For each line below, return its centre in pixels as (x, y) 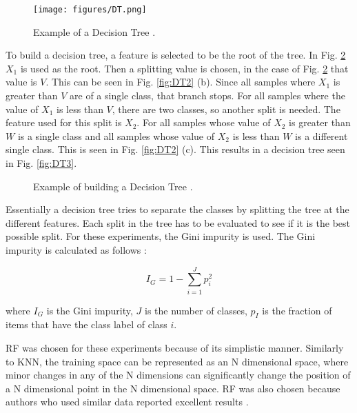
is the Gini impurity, (90, 310)
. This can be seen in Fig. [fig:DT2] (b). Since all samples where (181, 82)
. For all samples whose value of (204, 122)
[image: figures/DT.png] (90, 10)
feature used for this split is (64, 122)
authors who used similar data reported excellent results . (127, 402)
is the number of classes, (196, 310)
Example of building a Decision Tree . (113, 186)
